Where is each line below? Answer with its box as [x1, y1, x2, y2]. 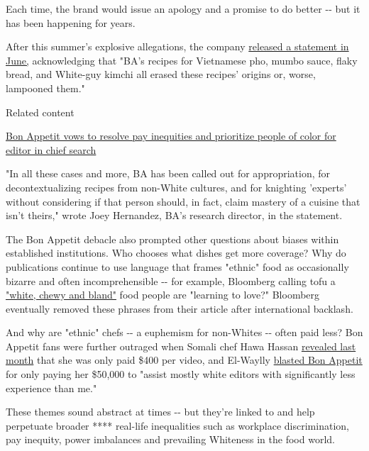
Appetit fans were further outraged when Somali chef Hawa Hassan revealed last [6, 338, 356, 353]
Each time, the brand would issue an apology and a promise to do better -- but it [6, 1, 360, 16]
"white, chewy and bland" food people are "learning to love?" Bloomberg [6, 287, 320, 302]
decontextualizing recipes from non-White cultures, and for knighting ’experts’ [6, 179, 347, 194]
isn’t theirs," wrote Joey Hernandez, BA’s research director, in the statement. [6, 208, 343, 223]
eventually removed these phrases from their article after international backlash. [6, 301, 353, 316]
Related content [6, 104, 75, 119]
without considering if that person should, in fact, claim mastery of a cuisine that [6, 194, 360, 208]
